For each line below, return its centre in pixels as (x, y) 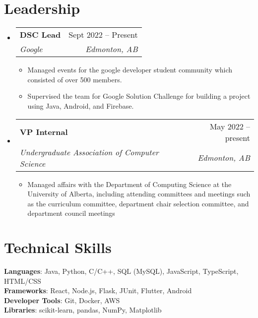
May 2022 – (230, 126)
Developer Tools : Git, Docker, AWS (62, 300)
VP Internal (44, 132)
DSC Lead (40, 35)
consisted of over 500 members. (75, 79)
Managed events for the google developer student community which (130, 70)
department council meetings (71, 213)
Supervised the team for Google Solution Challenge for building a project (139, 96)
